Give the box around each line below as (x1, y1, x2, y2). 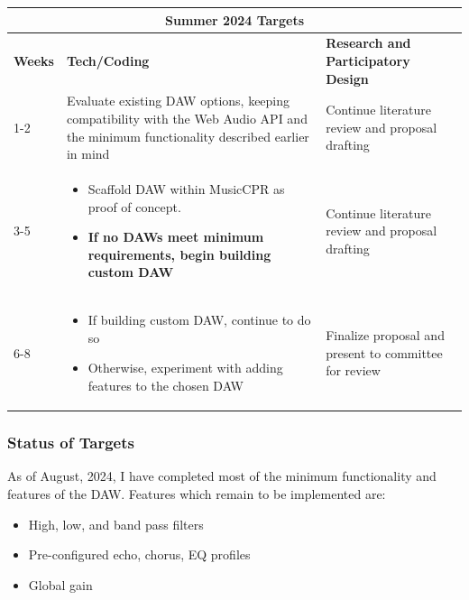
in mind (66, 144, 110, 163)
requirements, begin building (87, 245, 271, 263)
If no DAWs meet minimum (87, 227, 264, 246)
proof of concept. (87, 197, 181, 216)
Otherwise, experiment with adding (87, 358, 283, 377)
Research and (326, 33, 411, 52)
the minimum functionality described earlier (66, 126, 309, 145)
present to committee (326, 343, 443, 362)
